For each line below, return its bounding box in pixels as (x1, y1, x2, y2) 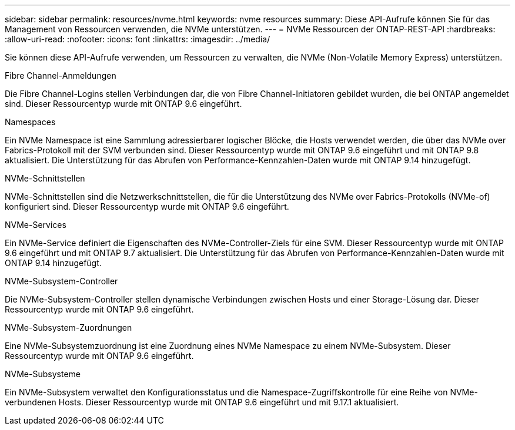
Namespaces (5, 117, 56, 127)
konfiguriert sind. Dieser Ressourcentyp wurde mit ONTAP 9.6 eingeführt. (5, 201, 289, 211)
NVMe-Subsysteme (5, 369, 81, 379)
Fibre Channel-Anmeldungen (5, 70, 116, 80)
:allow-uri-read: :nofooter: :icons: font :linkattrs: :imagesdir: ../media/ (5, 34, 270, 44)
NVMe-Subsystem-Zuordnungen (5, 322, 132, 332)
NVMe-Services (5, 220, 66, 230)
